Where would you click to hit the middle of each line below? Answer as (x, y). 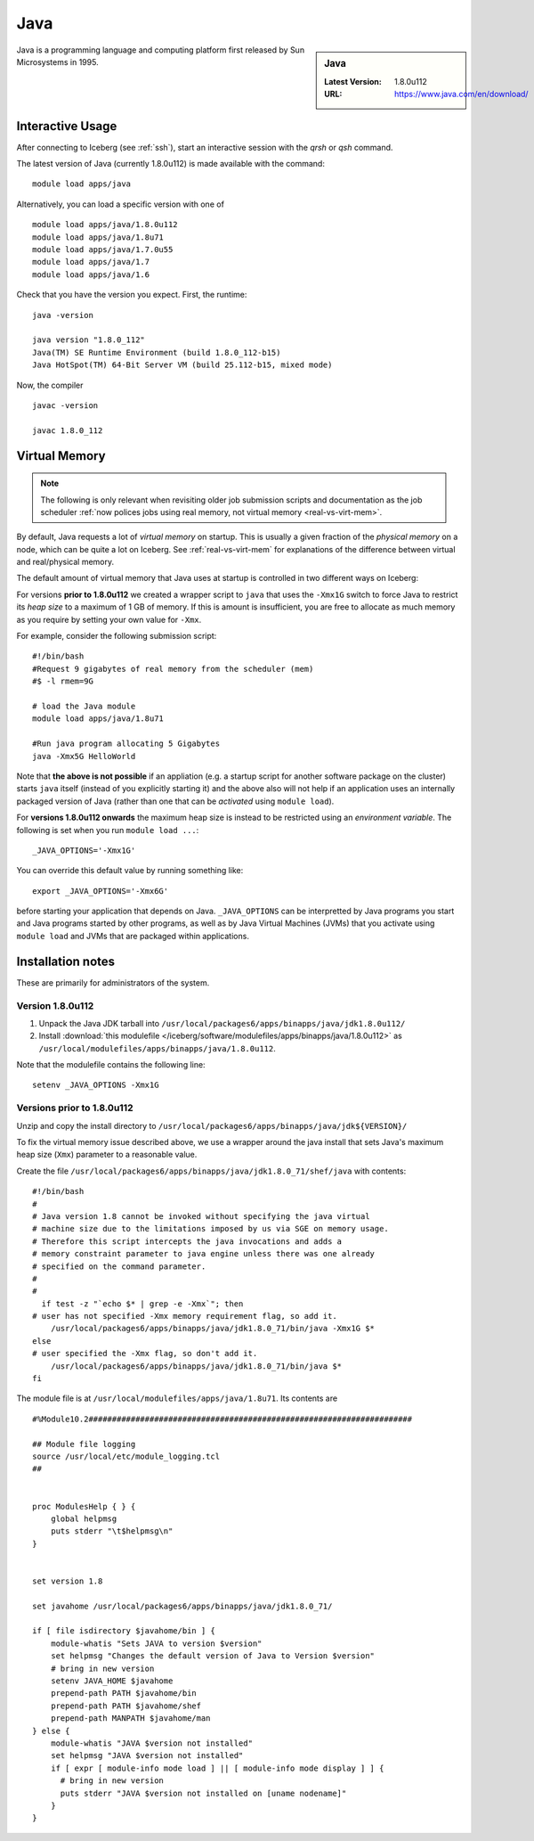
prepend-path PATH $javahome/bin (124, 1694)
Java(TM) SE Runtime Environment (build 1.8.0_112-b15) (157, 352)
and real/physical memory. (65, 562)
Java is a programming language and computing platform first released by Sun (161, 50)
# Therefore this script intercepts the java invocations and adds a (187, 1241)
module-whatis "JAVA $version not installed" (152, 1743)
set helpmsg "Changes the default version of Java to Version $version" (213, 1656)
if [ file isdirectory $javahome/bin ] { (124, 1631)
